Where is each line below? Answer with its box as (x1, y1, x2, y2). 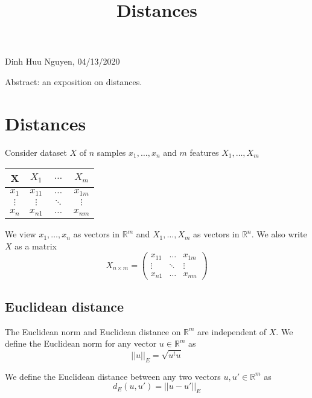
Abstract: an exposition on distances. (5, 75, 142, 88)
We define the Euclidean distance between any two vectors (5, 370, 221, 382)
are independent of (197, 325, 267, 338)
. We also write (251, 228, 307, 240)
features (189, 146, 219, 158)
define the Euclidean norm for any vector (5, 337, 157, 350)
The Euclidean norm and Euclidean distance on (5, 325, 181, 338)
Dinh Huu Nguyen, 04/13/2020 (5, 55, 120, 68)
